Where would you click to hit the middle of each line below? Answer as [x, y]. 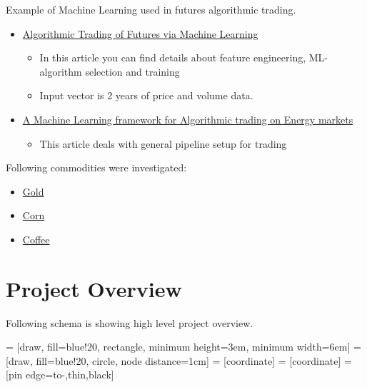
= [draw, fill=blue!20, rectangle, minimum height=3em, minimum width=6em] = [183, 347]
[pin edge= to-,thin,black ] [60, 375]
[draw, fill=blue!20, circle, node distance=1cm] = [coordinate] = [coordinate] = [179, 360]
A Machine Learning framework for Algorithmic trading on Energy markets [188, 119]
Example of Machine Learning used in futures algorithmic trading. [151, 9]
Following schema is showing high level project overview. [130, 322]
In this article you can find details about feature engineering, [173, 57]
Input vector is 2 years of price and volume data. [146, 95]
